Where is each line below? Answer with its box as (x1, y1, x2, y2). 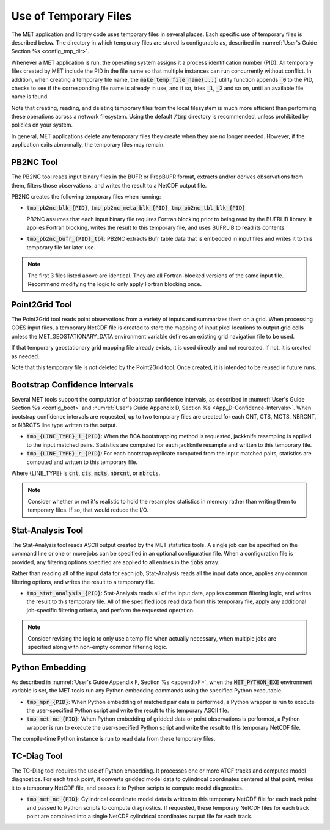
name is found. (11, 93, 49, 100)
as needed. (11, 352, 40, 360)
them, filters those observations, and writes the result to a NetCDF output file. (11, 182, 207, 189)
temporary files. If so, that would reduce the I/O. (28, 506, 149, 513)
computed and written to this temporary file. (26, 458, 137, 466)
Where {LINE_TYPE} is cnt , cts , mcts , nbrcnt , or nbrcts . (11, 469, 161, 477)
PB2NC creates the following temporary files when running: (11, 193, 161, 200)
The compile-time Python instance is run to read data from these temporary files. (11, 735, 216, 743)
